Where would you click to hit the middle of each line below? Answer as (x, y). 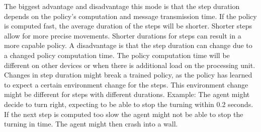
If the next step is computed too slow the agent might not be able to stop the (124, 114)
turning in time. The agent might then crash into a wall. (91, 124)
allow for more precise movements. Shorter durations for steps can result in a (123, 35)
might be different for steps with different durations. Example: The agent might (127, 94)
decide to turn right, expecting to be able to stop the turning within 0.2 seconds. (129, 104)
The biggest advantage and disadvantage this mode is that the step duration (122, 6)
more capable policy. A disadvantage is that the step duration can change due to (128, 45)
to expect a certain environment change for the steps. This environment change (126, 84)
